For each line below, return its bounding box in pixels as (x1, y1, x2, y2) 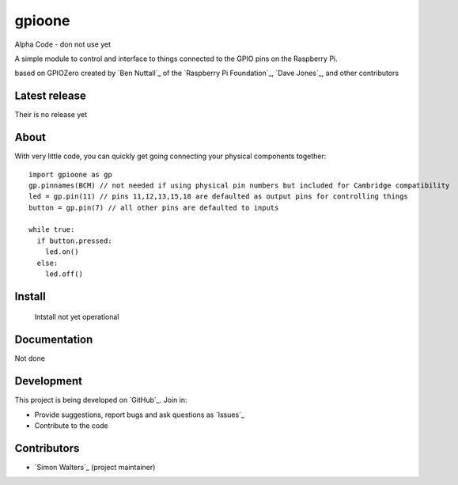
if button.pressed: (36, 236, 112, 245)
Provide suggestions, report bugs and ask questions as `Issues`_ (34, 410, 245, 419)
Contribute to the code (34, 421, 108, 430)
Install (14, 290, 47, 303)
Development (14, 374, 83, 388)
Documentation (14, 333, 93, 347)
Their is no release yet (14, 110, 87, 119)
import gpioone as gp (28, 170, 112, 179)
